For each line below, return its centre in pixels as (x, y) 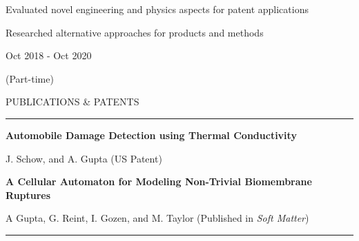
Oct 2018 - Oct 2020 (49, 55)
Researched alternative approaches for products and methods (135, 32)
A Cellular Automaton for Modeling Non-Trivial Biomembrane (159, 181)
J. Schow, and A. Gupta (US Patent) (84, 158)
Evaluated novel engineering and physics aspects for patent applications (157, 9)
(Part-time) (30, 78)
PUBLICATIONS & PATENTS (72, 102)
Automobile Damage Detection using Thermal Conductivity (151, 135)
